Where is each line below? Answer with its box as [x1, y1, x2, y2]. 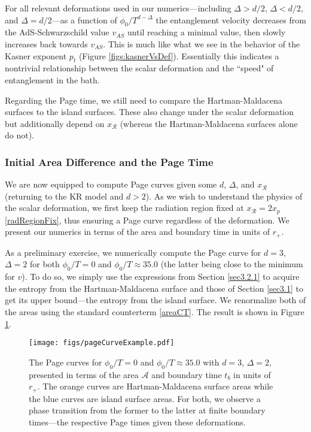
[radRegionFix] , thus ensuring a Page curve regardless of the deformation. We [5, 213, 289, 226]
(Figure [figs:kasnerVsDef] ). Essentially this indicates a [78, 49, 279, 62]
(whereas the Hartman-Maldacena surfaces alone [120, 117, 298, 129]
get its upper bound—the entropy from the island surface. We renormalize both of [5, 294, 306, 306]
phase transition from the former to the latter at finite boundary [29, 404, 266, 416]
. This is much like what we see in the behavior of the [103, 37, 300, 50]
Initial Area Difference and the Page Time [5, 154, 214, 169]
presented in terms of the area [29, 368, 139, 380]
